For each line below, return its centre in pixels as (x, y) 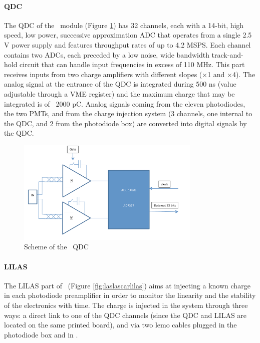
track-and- (227, 54)
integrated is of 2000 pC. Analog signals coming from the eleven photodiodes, (125, 103)
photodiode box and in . (41, 334)
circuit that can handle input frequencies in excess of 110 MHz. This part (132, 64)
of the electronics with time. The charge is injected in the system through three (126, 305)
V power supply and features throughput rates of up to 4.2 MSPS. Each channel (127, 44)
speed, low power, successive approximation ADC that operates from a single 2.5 (128, 35)
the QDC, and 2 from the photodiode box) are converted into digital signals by (125, 123)
